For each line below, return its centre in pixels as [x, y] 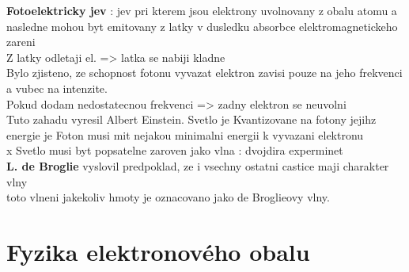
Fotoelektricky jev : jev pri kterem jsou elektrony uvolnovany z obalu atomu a [202, 10]
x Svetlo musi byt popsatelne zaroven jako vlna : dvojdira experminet [175, 150]
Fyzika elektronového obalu [158, 251]
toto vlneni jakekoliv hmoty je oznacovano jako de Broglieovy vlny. [168, 197]
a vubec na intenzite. [57, 88]
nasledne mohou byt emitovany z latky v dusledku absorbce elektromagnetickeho [202, 26]
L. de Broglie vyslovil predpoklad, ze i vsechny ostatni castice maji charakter [198, 165]
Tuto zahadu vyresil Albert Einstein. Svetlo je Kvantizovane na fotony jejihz [191, 119]
